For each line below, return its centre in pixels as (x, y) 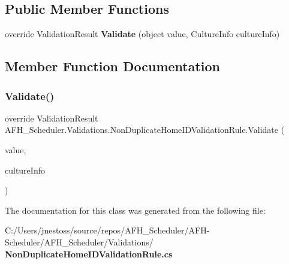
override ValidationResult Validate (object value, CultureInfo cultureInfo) (142, 34)
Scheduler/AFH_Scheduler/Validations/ (79, 242)
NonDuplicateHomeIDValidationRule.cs (89, 254)
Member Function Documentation (113, 66)
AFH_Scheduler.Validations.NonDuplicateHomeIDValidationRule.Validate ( (145, 130)
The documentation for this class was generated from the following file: (135, 210)
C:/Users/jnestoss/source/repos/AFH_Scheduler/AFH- (107, 230)
